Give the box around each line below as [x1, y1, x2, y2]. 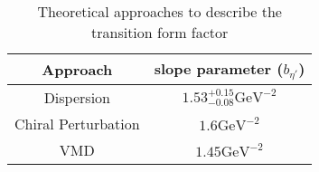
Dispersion [43, 86, 110, 108]
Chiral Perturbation [14, 112, 140, 134]
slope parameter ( [154, 58, 284, 79]
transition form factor [91, 22, 229, 43]
